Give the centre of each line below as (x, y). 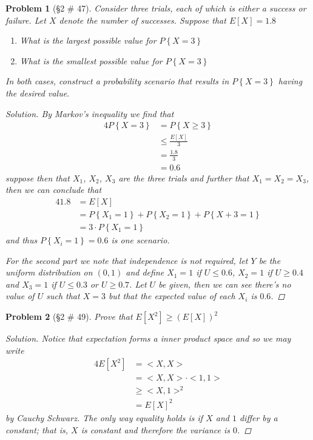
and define (145, 272)
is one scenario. (140, 240)
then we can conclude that (54, 190)
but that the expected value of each (172, 296)
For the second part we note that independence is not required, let (127, 260)
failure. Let (26, 20)
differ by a (258, 417)
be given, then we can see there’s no (225, 284)
